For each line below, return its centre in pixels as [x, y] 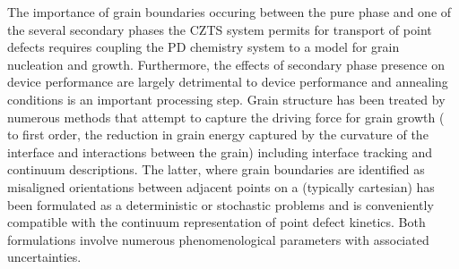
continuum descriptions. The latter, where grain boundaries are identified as [216, 169]
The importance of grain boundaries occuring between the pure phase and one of [229, 12]
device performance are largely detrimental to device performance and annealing [228, 82]
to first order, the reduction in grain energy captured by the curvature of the [218, 134]
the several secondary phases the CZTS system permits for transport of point [220, 29]
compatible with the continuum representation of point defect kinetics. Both [217, 222]
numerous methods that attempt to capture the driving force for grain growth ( [226, 117]
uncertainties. [44, 257]
